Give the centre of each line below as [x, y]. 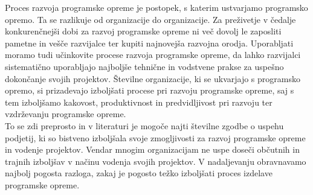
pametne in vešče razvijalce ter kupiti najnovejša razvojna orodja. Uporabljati [149, 43]
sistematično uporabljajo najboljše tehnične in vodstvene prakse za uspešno [144, 66]
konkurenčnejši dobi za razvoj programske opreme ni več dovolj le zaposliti [143, 31]
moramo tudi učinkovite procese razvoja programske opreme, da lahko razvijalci [153, 55]
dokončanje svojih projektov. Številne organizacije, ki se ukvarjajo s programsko [153, 78]
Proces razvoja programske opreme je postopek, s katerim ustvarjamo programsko [156, 7]
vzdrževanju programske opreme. [66, 114]
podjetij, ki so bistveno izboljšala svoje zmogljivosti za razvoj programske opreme [155, 137]
